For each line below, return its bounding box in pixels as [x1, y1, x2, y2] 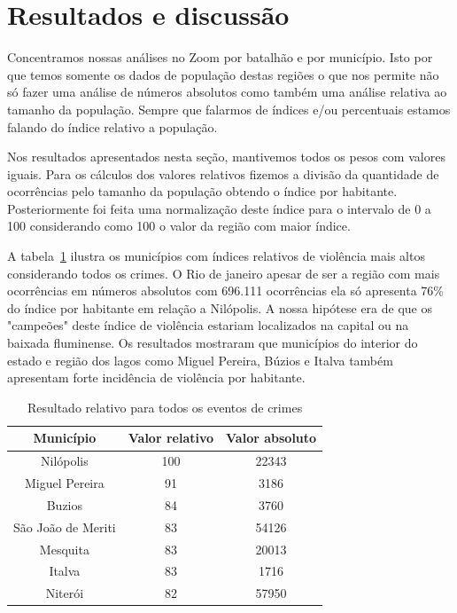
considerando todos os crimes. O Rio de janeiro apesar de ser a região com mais [7, 263, 440, 282]
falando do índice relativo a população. [7, 117, 218, 136]
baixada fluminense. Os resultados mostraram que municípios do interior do [7, 334, 418, 352]
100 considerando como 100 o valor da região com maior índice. [7, 216, 351, 235]
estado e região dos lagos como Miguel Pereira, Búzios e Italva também [7, 350, 393, 369]
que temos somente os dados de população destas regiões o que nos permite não [7, 65, 439, 83]
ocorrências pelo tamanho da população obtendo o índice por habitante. [7, 182, 398, 200]
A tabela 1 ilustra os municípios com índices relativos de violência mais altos [7, 247, 425, 265]
